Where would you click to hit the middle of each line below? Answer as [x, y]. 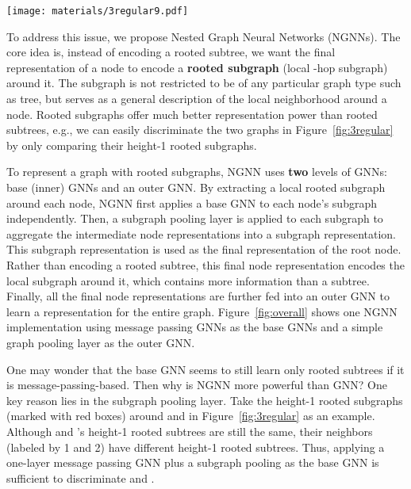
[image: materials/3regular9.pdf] [98, 11]
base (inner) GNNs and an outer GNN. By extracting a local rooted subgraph [196, 187]
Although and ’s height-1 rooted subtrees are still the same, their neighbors [190, 431]
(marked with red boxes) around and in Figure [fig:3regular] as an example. [191, 416]
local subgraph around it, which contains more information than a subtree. [188, 280]
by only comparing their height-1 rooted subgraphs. [132, 145]
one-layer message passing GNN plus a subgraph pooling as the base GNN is [193, 462]
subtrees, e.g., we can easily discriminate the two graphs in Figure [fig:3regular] [200, 130]
